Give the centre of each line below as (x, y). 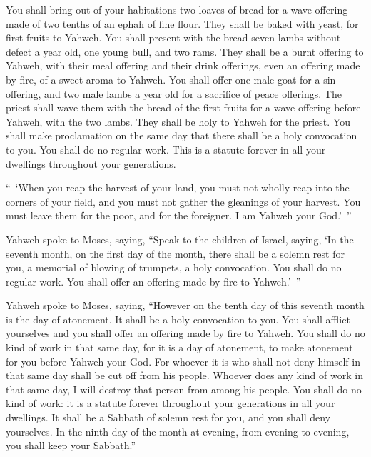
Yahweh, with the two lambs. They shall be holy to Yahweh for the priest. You (178, 121)
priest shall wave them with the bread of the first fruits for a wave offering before (183, 107)
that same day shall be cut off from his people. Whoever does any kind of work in (184, 375)
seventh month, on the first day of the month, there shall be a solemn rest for (175, 253)
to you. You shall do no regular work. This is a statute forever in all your (166, 149)
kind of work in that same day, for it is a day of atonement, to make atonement (179, 347)
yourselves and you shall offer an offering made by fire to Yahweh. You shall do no (185, 333)
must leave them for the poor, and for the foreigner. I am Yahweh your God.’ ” (179, 215)
